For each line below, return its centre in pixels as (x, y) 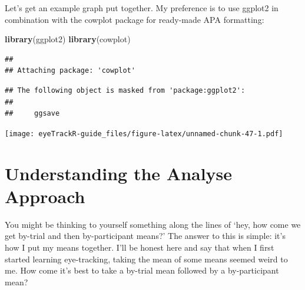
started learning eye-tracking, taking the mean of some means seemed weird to (146, 259)
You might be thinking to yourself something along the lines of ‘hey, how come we (153, 224)
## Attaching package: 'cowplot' (70, 71)
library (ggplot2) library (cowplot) (68, 39)
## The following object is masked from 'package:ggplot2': (125, 90)
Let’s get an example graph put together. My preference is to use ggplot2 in (142, 8)
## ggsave (32, 114)
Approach (45, 196)
